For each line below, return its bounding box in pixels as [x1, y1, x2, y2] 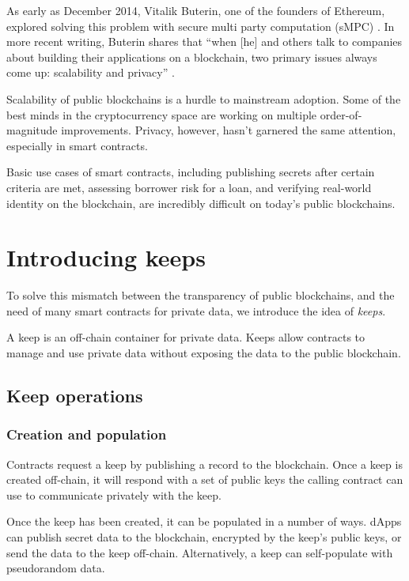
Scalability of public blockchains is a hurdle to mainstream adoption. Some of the [6, 90, 401, 107]
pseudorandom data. [6, 560, 105, 576]
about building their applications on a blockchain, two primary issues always [6, 48, 377, 65]
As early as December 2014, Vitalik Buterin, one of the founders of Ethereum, [6, 2, 385, 18]
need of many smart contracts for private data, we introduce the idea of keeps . [6, 302, 386, 319]
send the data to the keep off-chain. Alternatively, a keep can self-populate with [6, 544, 393, 560]
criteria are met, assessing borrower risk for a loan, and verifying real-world [6, 179, 372, 195]
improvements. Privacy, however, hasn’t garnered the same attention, [61, 122, 396, 138]
